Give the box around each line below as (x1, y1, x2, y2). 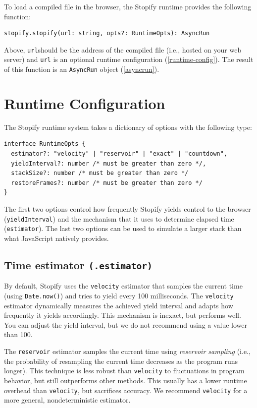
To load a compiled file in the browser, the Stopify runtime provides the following (4, 1, 252, 11)
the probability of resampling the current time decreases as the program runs (4, 355, 238, 366)
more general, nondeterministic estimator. (4, 395, 131, 405)
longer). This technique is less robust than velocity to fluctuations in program (4, 365, 245, 376)
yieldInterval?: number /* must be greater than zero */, (11, 160, 206, 167)
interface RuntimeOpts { (4, 140, 86, 148)
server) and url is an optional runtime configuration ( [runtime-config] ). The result (4, 54, 254, 64)
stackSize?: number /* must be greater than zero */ (11, 170, 189, 177)
